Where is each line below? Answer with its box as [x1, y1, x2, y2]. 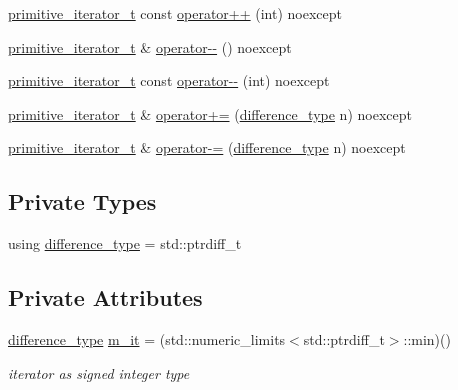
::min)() [403, 328, 451, 349]
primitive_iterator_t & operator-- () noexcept [8, 36, 292, 57]
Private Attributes [8, 282, 203, 313]
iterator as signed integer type [8, 362, 190, 383]
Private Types [8, 186, 157, 217]
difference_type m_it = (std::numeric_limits [8, 328, 286, 349]
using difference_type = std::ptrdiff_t [8, 233, 242, 254]
